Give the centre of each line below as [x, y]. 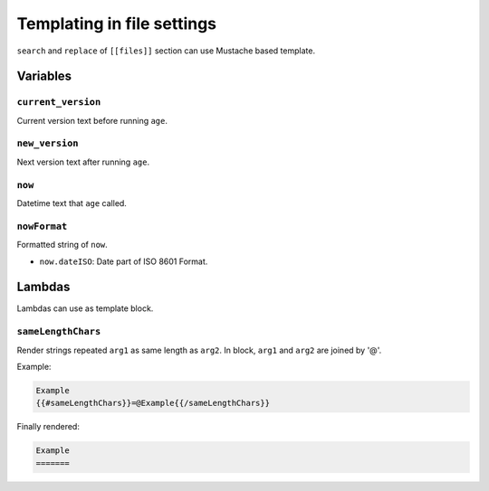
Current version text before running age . [92, 120]
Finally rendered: [48, 427]
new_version [48, 143]
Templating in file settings [117, 24]
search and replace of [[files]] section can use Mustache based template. [166, 51]
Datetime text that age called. [72, 203]
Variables [44, 76]
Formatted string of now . [62, 245]
